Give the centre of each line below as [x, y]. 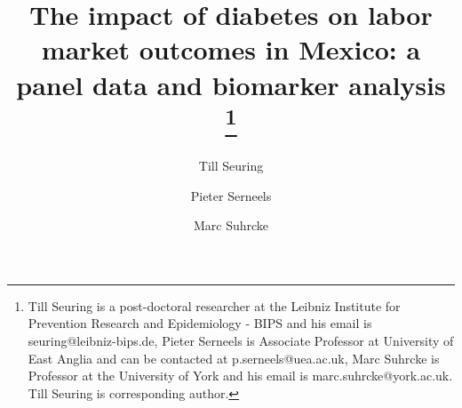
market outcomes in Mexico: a [231, 49]
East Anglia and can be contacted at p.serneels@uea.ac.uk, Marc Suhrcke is [234, 358]
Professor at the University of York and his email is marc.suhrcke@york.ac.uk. [240, 376]
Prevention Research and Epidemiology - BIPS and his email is [200, 323]
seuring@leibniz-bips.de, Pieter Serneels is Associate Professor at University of [241, 340]
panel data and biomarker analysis [231, 84]
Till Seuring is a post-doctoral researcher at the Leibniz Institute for [214, 305]
